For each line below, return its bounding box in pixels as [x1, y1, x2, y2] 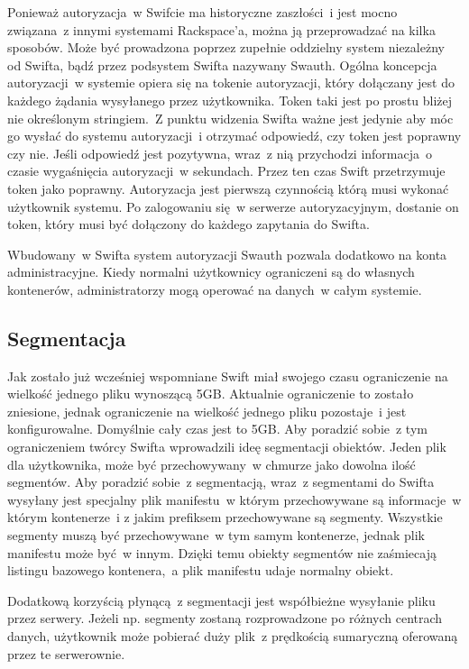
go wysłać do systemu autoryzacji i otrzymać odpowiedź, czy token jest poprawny [7, 126, 462, 145]
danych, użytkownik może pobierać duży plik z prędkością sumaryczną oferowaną [7, 627, 458, 646]
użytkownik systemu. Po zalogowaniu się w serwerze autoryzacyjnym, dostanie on [7, 197, 459, 215]
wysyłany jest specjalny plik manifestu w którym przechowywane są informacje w [7, 490, 462, 509]
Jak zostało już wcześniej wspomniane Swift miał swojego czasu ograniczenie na [7, 366, 448, 385]
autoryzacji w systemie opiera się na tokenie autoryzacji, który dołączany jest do [7, 73, 455, 92]
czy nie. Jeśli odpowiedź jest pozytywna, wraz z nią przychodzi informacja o [7, 143, 433, 162]
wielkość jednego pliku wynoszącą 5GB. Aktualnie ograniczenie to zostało [7, 384, 414, 403]
